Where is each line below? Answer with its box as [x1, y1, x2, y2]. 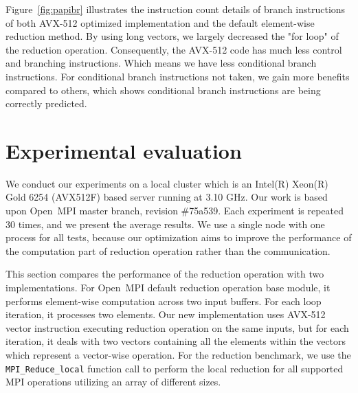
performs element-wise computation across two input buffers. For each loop [5, 293, 322, 308]
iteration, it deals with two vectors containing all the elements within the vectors [5, 334, 346, 348]
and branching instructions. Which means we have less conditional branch [5, 56, 317, 70]
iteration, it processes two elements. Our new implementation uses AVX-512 [5, 307, 326, 322]
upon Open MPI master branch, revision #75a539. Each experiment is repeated [5, 203, 344, 218]
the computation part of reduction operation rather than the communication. [5, 243, 331, 258]
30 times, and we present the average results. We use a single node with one [5, 216, 325, 231]
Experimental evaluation [5, 136, 242, 164]
